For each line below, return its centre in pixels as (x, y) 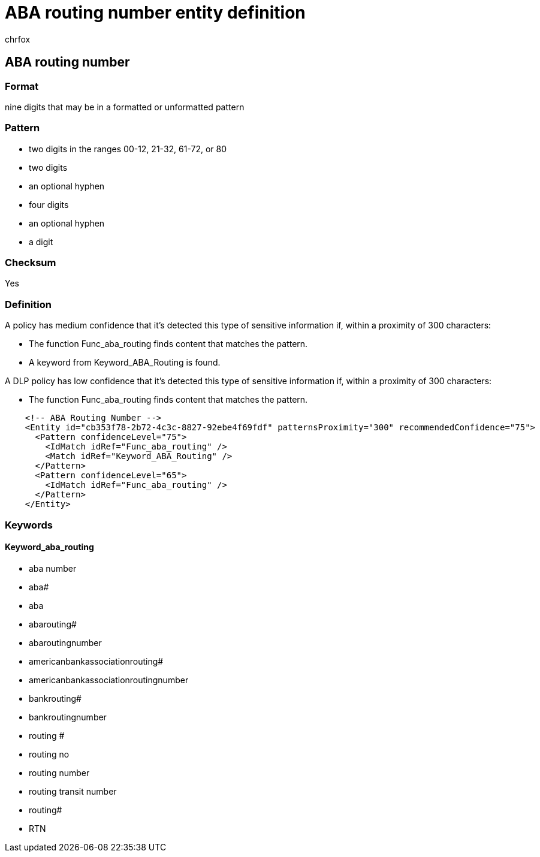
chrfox (18, 39)
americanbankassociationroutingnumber (109, 680)
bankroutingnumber (68, 717)
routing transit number (73, 791)
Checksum (31, 263)
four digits (49, 204)
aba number (53, 568)
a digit (41, 242)
